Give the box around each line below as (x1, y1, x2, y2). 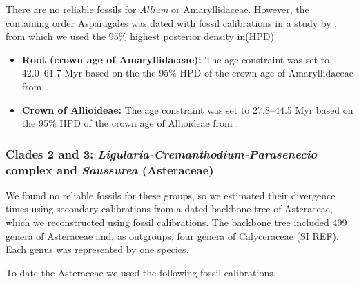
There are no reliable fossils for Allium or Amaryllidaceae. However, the (6, 2, 309, 16)
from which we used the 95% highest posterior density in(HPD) (6, 29, 274, 43)
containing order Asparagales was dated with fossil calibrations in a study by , (6, 15, 338, 30)
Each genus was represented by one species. (6, 242, 189, 256)
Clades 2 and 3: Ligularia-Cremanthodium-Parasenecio (6, 145, 318, 162)
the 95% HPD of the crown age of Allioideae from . (21, 116, 239, 130)
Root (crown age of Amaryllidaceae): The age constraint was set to (21, 52, 330, 66)
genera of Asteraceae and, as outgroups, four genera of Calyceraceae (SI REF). (6, 228, 339, 243)
